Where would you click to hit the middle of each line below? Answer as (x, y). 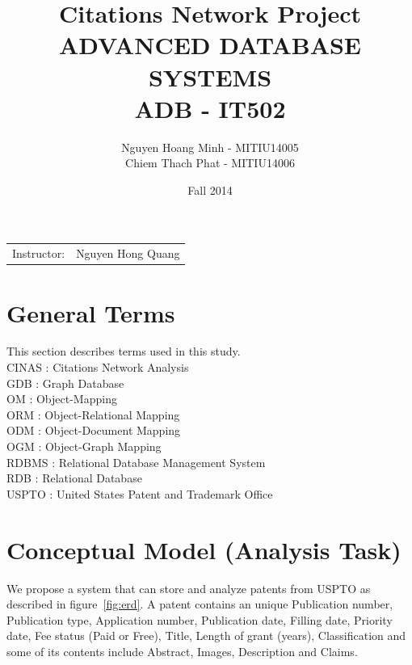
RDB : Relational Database (74, 478)
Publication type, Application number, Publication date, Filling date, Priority (200, 619)
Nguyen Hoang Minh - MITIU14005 (210, 147)
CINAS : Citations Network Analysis (98, 367)
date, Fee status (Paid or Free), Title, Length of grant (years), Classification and (206, 636)
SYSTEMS (210, 76)
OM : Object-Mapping (62, 399)
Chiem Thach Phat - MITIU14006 (210, 163)
